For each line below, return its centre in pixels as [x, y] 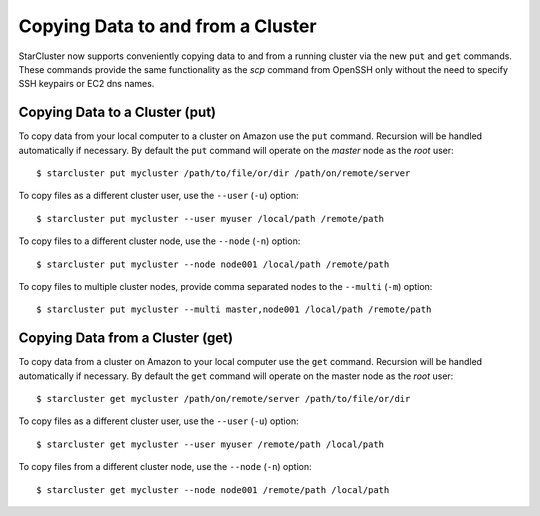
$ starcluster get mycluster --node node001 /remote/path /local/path [213, 489]
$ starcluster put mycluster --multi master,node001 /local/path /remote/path [234, 309]
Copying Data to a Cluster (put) [117, 112]
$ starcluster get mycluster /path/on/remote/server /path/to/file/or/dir [223, 399]
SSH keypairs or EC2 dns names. [86, 84]
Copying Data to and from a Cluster [167, 26]
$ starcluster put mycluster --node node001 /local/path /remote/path [213, 264]
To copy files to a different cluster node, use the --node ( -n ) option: [159, 241]
